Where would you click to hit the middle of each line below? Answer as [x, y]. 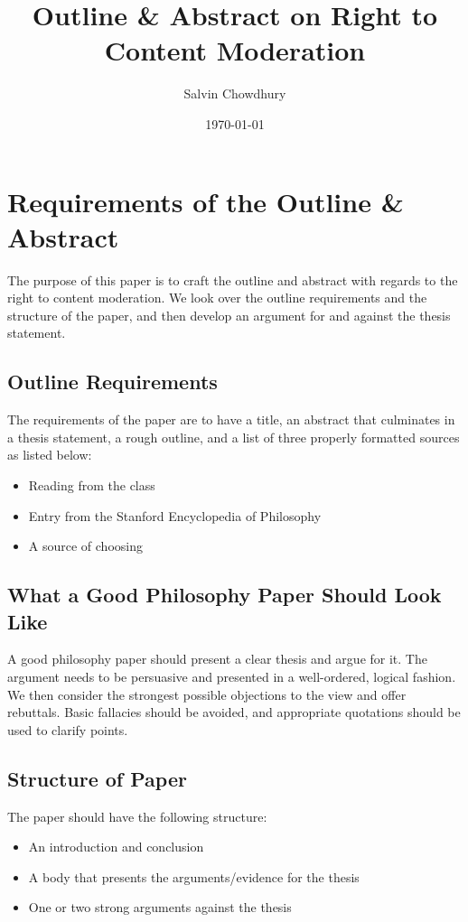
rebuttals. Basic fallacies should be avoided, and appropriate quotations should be [234, 712]
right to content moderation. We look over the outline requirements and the [217, 298]
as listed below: [50, 455]
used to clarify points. [68, 729]
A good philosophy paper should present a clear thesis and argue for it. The [217, 659]
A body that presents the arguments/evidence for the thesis [194, 876]
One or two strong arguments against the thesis [160, 907]
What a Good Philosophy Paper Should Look [225, 595]
